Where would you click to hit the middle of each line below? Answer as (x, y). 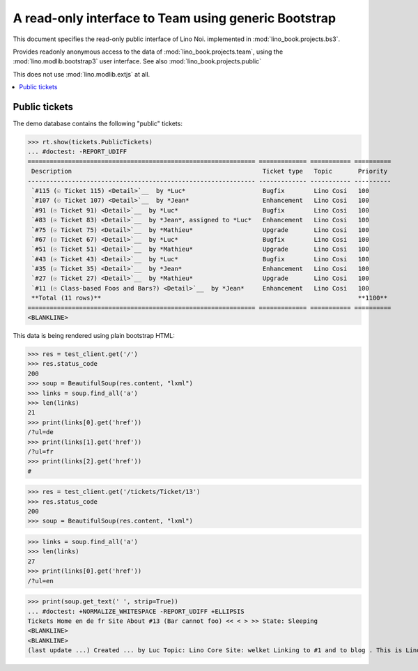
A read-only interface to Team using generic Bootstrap (175, 18)
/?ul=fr (40, 452)
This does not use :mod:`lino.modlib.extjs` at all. (82, 74)
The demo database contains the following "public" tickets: (98, 124)
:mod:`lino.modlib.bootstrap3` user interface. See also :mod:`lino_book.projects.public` (137, 61)
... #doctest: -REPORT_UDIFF (77, 152)
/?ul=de (40, 432)
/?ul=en (40, 581)
